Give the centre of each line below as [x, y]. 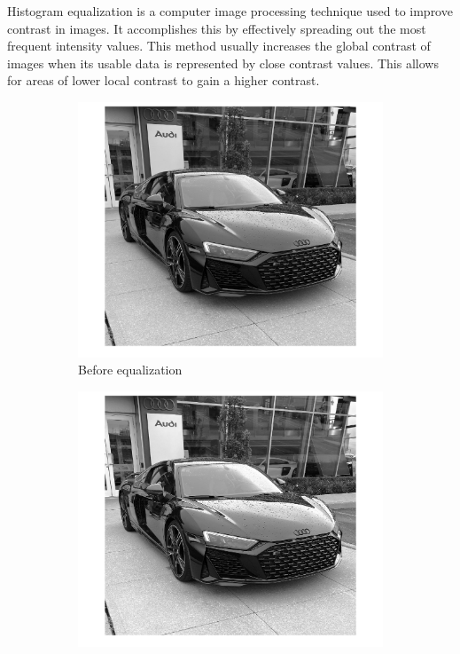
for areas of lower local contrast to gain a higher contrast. [164, 80]
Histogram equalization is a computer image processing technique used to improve [230, 11]
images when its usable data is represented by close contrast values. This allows [223, 63]
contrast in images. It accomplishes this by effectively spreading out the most [217, 28]
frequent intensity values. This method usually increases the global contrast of [219, 46]
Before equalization [130, 370]
